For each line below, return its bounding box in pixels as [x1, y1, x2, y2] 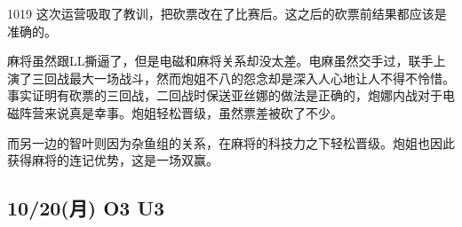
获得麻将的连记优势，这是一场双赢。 [7, 151, 219, 169]
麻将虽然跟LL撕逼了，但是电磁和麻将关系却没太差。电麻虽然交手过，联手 [7, 51, 434, 70]
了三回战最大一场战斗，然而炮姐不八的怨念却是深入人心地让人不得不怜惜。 [19, 68, 455, 87]
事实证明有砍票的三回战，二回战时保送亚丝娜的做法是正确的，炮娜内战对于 [7, 86, 442, 105]
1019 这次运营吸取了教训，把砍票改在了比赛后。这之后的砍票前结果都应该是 [7, 4, 447, 22]
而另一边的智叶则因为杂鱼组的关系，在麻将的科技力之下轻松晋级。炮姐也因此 [7, 133, 455, 152]
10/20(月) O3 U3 [7, 194, 165, 222]
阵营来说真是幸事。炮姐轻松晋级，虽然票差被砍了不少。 [19, 103, 343, 121]
